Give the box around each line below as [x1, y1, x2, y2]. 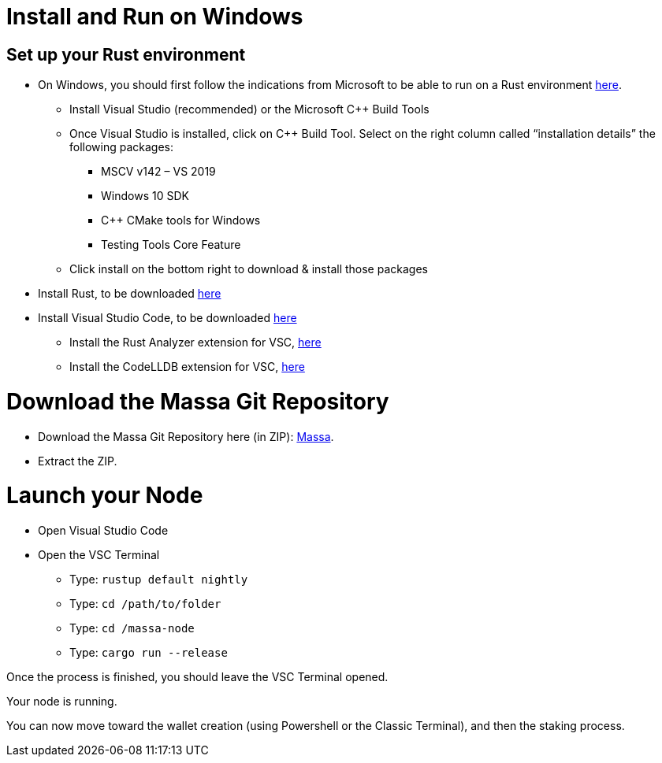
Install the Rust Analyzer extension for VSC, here [69, 335, 322, 350]
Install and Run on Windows [6, 3, 303, 30]
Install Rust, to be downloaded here [38, 287, 221, 301]
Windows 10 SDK [101, 189, 189, 203]
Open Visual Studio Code [38, 524, 169, 538]
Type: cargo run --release [69, 646, 228, 660]
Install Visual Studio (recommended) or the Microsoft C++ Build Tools [69, 102, 430, 117]
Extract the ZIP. [38, 454, 117, 468]
